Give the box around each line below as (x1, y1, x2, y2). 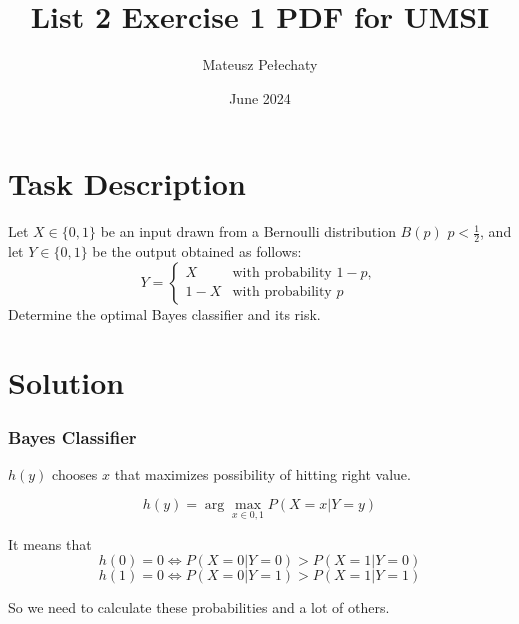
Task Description (8, 163, 246, 204)
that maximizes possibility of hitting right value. (114, 463, 411, 484)
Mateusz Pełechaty (202, 54, 318, 75)
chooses (52, 463, 98, 484)
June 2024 (229, 87, 291, 108)
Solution (8, 362, 125, 403)
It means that (8, 533, 92, 554)
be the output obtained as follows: (92, 241, 302, 262)
